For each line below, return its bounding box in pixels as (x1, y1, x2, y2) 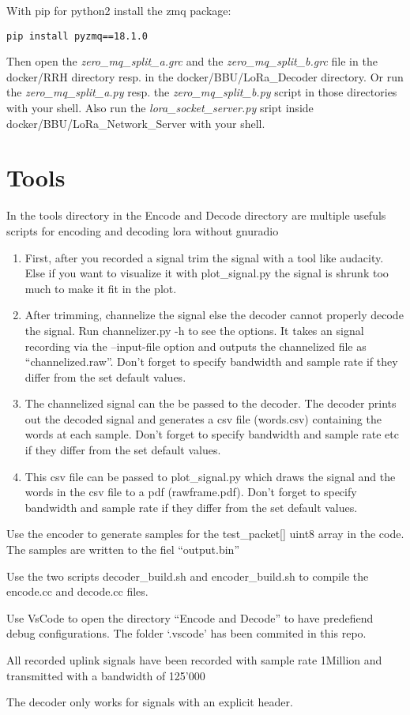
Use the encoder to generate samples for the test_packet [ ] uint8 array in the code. (6, 525, 404, 542)
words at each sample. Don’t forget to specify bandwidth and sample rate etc (24, 426, 399, 442)
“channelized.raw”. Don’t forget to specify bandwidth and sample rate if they (24, 353, 398, 370)
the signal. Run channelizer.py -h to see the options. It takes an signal (24, 322, 364, 338)
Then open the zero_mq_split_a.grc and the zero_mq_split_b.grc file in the (6, 53, 378, 70)
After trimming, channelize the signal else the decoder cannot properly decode (24, 307, 404, 323)
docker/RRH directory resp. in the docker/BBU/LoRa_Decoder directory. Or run (6, 68, 404, 85)
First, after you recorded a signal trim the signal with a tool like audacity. (24, 249, 384, 265)
